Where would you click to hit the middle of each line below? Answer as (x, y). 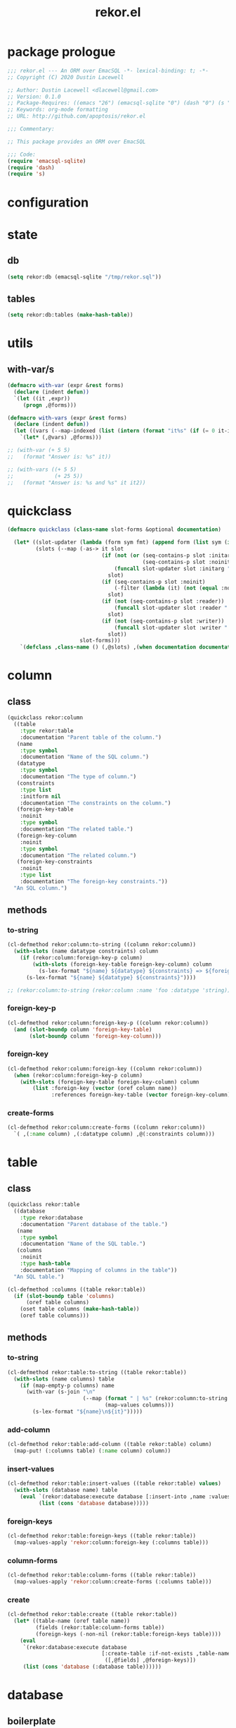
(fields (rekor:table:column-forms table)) (100, 1627)
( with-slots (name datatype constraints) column (86, 951)
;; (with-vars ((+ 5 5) (42, 470)
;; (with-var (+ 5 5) (39, 451)
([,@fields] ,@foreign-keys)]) (150, 1660)
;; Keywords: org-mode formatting (58, 110)
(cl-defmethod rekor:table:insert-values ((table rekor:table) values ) (114, 1484)
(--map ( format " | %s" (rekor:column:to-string (155, 1399)
